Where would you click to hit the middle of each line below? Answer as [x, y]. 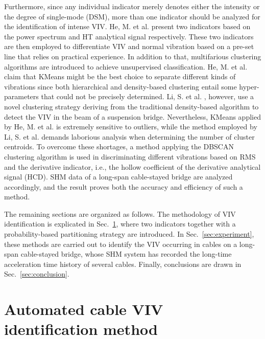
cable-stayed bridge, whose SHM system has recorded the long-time [126, 254]
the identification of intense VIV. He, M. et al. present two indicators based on [127, 26]
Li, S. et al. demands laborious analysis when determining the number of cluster [129, 136]
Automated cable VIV [84, 309]
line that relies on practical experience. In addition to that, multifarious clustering [133, 56]
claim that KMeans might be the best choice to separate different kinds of [120, 76]
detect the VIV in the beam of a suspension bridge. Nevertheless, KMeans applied [132, 116]
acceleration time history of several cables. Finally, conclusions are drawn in [123, 264]
